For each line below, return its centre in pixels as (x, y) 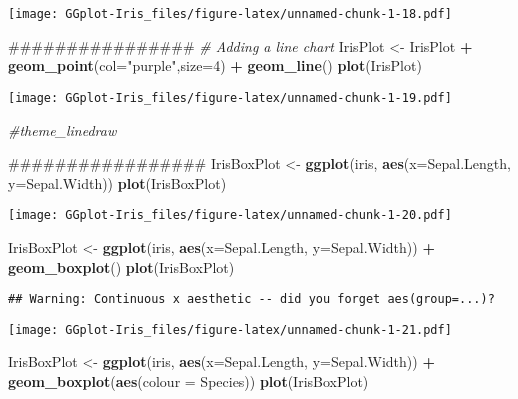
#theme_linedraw (62, 129)
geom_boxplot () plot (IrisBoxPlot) (121, 266)
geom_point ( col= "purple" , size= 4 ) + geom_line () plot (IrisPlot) (215, 65)
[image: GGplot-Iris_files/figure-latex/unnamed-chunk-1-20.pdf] (230, 215)
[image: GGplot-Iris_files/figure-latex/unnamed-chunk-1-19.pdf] (230, 97)
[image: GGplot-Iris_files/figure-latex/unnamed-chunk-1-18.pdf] (230, 14)
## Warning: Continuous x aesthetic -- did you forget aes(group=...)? (251, 299)
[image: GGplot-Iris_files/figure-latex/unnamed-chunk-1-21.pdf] (230, 329)
